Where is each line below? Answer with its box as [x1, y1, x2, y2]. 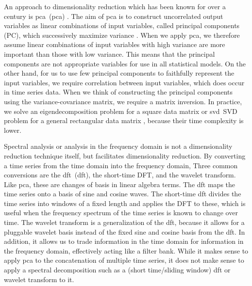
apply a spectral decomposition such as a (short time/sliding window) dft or [4, 265, 231, 275]
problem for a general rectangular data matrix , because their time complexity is [4, 115, 244, 126]
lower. [4, 125, 21, 135]
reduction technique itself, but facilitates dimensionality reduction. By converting [4, 150, 246, 160]
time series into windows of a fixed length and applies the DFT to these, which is [4, 198, 246, 208]
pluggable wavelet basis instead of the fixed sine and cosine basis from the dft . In [4, 226, 245, 237]
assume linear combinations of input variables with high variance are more [4, 39, 225, 49]
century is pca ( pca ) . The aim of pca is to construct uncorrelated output [4, 11, 223, 21]
